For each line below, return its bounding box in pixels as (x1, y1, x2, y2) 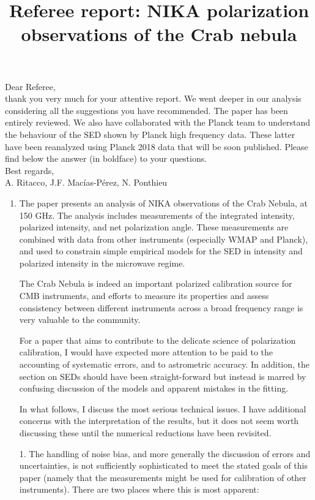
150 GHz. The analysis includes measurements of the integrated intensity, (19, 208, 295, 221)
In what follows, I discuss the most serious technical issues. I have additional (19, 402, 306, 415)
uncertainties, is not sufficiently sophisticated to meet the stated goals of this (19, 459, 308, 472)
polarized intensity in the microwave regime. (19, 256, 185, 269)
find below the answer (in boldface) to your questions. (5, 152, 207, 165)
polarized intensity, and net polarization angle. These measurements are (19, 221, 289, 233)
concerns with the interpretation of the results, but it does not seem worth (19, 414, 299, 427)
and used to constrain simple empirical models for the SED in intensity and (19, 244, 303, 257)
